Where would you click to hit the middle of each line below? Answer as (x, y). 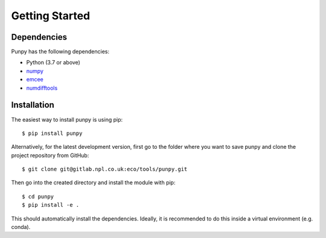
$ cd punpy (38, 196)
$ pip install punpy (52, 133)
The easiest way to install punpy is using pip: (67, 119)
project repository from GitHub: (50, 155)
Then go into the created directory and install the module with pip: (93, 183)
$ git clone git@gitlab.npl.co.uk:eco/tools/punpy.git (105, 169)
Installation (33, 105)
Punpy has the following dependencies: (60, 52)
